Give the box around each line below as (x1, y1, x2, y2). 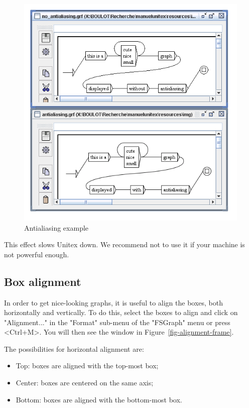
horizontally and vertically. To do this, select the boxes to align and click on (4, 307, 238, 318)
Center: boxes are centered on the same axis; (16, 377, 154, 388)
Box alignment (4, 273, 81, 289)
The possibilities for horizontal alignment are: (4, 343, 144, 354)
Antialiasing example (24, 222, 89, 233)
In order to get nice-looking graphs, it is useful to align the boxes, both (4, 297, 223, 308)
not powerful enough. (4, 249, 69, 259)
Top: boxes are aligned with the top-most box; (16, 360, 159, 371)
